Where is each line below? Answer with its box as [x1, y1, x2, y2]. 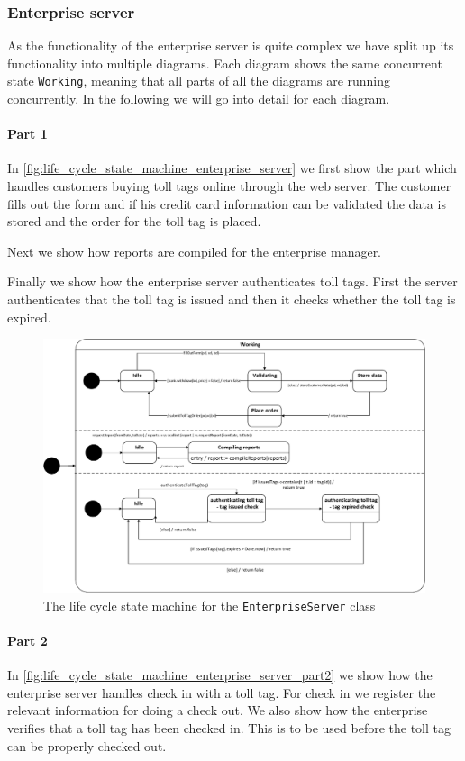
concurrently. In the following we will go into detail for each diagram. [7, 89, 390, 108]
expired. [7, 307, 51, 326]
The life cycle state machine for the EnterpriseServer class [43, 595, 376, 614]
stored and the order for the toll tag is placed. [7, 212, 261, 231]
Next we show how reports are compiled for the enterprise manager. [7, 241, 382, 260]
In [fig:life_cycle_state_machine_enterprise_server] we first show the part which [7, 159, 457, 177]
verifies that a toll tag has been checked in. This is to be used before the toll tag [7, 719, 451, 737]
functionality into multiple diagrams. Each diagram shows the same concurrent [7, 53, 442, 72]
